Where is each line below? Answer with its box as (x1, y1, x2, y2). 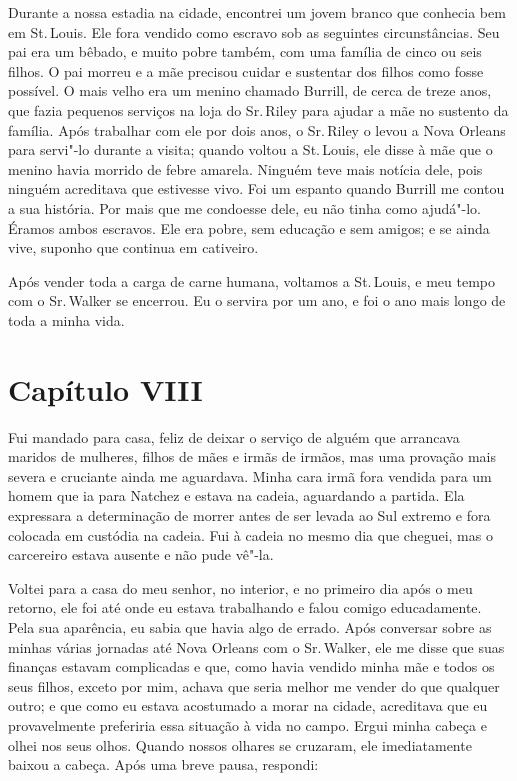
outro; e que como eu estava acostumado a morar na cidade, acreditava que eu (8, 695, 488, 716)
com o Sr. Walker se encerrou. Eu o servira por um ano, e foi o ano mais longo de (8, 290, 506, 311)
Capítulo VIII (8, 368, 203, 409)
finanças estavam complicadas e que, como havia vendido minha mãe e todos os (8, 656, 495, 677)
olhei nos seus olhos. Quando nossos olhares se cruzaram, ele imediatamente (8, 734, 472, 755)
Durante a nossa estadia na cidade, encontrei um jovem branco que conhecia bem (8, 2, 506, 22)
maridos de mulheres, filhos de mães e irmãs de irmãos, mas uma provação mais (8, 446, 496, 467)
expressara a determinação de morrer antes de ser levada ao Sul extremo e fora (8, 505, 491, 525)
